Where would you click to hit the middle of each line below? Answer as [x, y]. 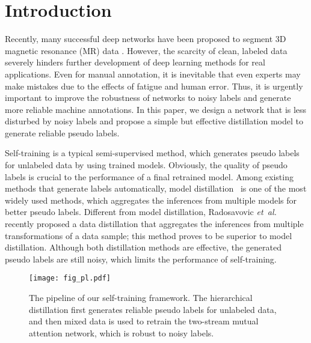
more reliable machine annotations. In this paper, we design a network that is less [156, 109]
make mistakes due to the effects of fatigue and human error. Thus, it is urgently [154, 86]
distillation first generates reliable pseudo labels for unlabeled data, [153, 309]
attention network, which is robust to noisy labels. [122, 332]
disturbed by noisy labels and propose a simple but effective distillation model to [154, 121]
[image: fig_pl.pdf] [70, 278]
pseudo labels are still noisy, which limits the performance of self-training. [141, 259]
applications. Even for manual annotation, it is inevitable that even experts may [153, 74]
